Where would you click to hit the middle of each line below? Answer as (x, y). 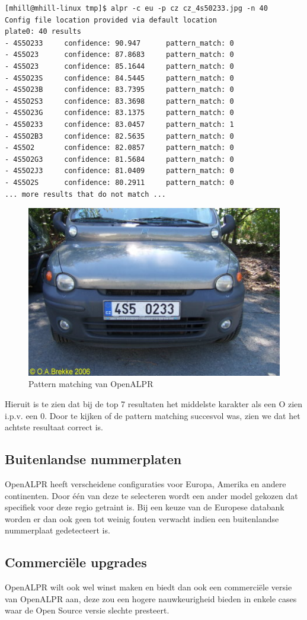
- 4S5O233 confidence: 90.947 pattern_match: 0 (119, 43)
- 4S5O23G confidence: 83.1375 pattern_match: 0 (119, 113)
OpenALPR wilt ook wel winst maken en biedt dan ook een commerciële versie (148, 587)
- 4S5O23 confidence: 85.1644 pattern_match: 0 (119, 66)
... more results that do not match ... (86, 194)
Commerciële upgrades (76, 562)
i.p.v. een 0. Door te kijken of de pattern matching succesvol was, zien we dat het (153, 415)
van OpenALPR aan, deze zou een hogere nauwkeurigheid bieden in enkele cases (151, 598)
